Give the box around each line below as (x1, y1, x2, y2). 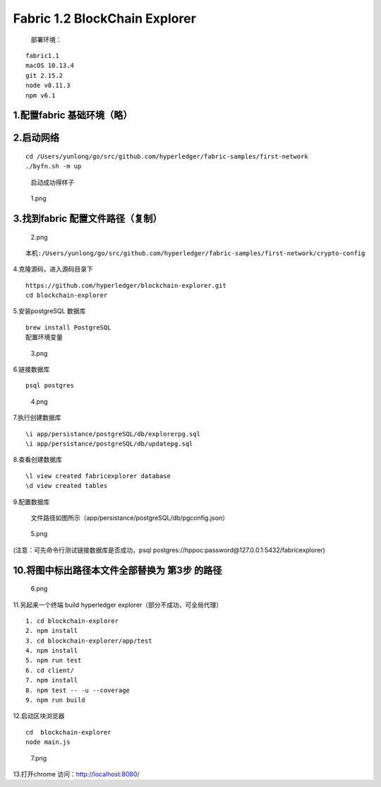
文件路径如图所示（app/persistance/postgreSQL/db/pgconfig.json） (30, 513, 229, 522)
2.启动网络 (13, 132, 60, 144)
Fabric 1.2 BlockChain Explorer (13, 11, 197, 26)
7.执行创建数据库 (13, 414, 61, 422)
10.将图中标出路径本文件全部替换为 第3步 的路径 (13, 564, 222, 576)
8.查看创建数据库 (13, 455, 63, 464)
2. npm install (25, 626, 78, 635)
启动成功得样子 (30, 177, 74, 187)
